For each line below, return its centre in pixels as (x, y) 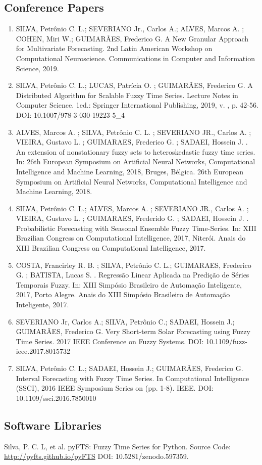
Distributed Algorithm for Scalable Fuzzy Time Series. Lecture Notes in (127, 95)
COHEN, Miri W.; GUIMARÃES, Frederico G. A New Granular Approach (132, 38)
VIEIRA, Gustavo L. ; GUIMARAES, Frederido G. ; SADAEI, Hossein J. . (132, 218)
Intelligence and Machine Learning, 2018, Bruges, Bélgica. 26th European (129, 171)
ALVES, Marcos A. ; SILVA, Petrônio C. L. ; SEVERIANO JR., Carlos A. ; (134, 132)
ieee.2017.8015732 (43, 351)
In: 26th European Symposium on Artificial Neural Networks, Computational (136, 161)
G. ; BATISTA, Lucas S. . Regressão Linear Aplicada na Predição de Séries (133, 275)
